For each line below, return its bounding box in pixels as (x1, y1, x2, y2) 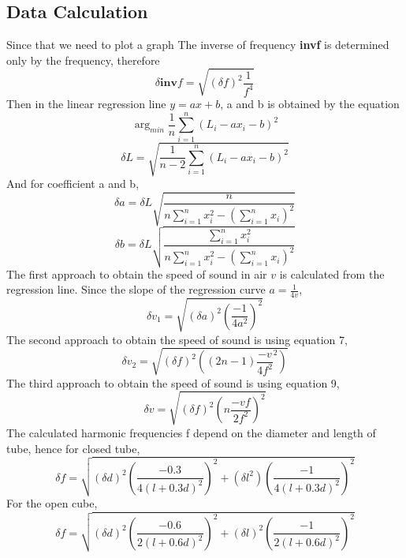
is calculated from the (279, 265, 385, 282)
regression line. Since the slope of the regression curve (6, 281, 266, 298)
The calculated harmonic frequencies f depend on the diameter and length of (6, 424, 376, 440)
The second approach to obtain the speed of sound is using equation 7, (6, 331, 348, 347)
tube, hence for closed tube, (6, 440, 140, 456)
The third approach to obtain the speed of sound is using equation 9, (6, 374, 340, 391)
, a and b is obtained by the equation (220, 95, 400, 111)
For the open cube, (6, 495, 98, 511)
